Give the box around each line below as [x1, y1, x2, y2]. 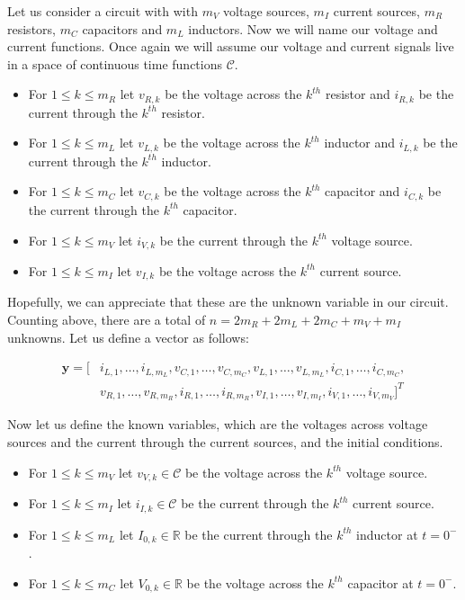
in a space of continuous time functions [7, 54, 223, 73]
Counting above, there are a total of [7, 310, 206, 329]
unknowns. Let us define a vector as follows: [7, 327, 249, 346]
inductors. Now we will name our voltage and [188, 19, 438, 38]
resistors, [7, 19, 56, 38]
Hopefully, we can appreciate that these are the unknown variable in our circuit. [7, 292, 449, 311]
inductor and [324, 133, 396, 152]
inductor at [356, 524, 418, 543]
